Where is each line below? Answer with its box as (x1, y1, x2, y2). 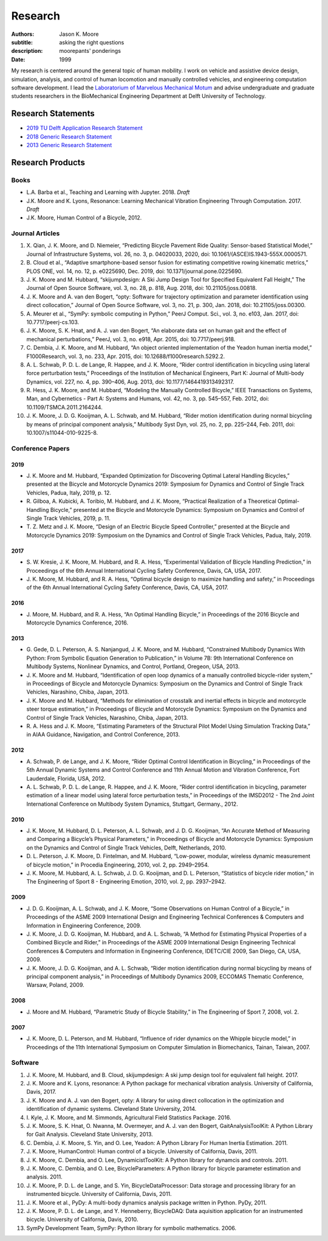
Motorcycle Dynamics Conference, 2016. (26, 619, 129, 626)
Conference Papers (11, 444, 70, 452)
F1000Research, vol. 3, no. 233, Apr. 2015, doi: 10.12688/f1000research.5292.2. (26, 353, 225, 360)
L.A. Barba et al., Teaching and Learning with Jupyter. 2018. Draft (26, 188, 190, 196)
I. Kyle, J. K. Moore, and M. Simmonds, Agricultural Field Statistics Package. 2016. (26, 1113, 231, 1121)
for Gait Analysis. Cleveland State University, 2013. (26, 1131, 153, 1138)
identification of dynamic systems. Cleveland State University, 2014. (26, 1105, 197, 1113)
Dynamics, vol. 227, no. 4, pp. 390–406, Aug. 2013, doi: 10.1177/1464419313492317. (26, 378, 234, 385)
